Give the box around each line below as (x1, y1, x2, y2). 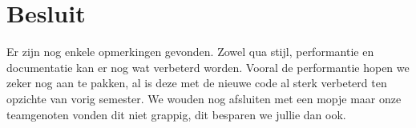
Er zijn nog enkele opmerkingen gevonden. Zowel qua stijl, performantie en (6, 43, 374, 60)
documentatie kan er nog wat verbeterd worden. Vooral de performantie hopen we (6, 58, 410, 75)
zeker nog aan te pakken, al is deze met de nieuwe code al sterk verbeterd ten (6, 74, 387, 91)
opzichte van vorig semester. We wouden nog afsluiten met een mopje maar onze (6, 90, 402, 106)
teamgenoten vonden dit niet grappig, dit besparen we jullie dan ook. (6, 106, 346, 122)
